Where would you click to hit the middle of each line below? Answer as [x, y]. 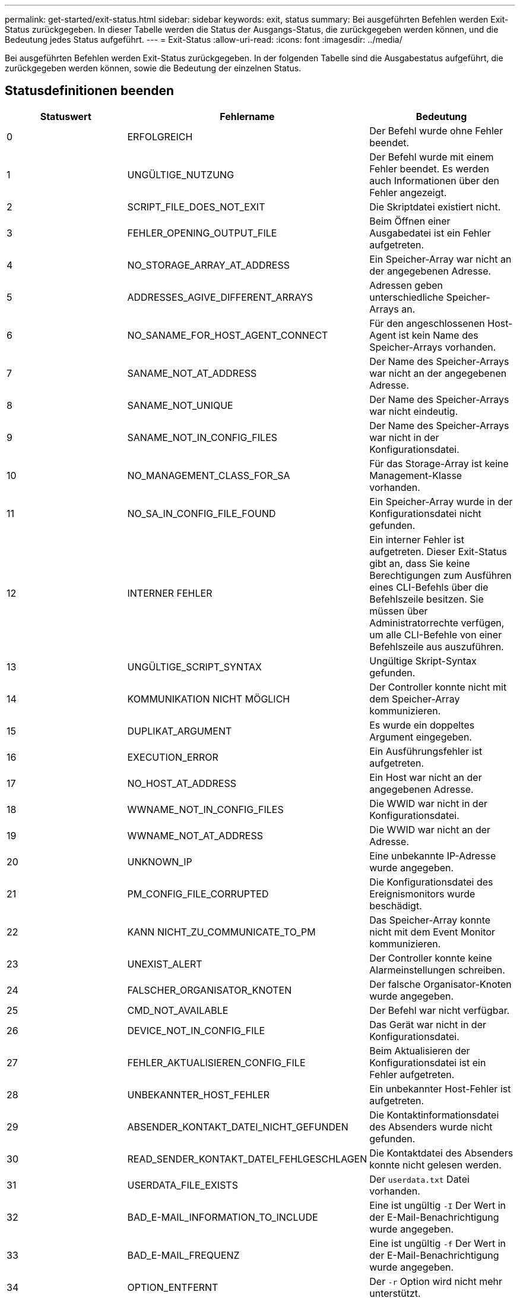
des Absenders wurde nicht [431, 1127]
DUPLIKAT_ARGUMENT [180, 731]
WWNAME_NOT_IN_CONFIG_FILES [205, 809]
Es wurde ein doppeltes [422, 725]
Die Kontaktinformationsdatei [434, 1115]
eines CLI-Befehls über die [429, 587]
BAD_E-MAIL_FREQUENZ [183, 1255]
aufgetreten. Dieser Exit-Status [438, 551]
